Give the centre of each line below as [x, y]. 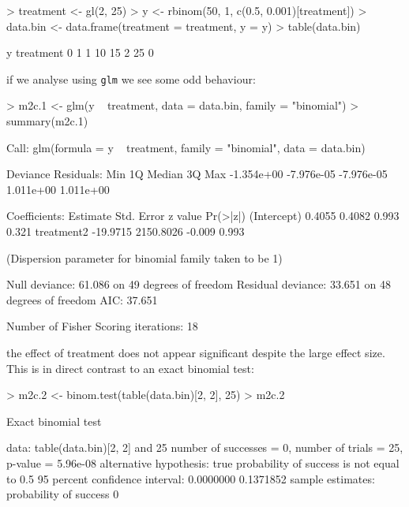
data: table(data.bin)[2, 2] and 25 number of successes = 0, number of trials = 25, [205, 447]
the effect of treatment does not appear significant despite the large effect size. [196, 352]
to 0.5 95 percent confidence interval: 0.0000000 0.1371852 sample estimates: [191, 478]
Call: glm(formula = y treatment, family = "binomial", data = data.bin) [186, 147]
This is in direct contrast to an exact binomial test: [130, 368]
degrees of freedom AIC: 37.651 [82, 299]
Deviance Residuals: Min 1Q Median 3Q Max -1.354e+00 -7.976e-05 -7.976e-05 [197, 174]
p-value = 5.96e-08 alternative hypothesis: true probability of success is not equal [203, 462]
